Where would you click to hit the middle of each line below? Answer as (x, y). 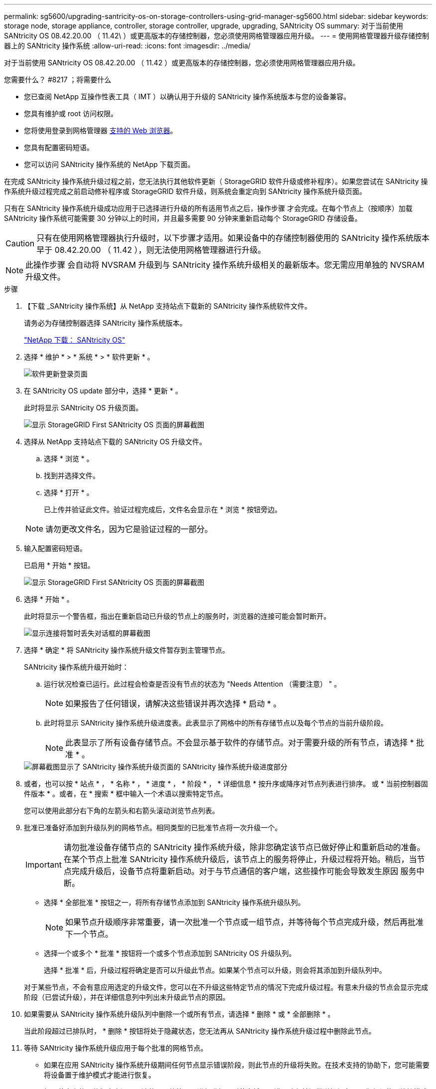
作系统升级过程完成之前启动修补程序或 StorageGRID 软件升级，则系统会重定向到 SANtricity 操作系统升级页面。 (185, 191)
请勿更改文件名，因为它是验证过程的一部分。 (129, 529)
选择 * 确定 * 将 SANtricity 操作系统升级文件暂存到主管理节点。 (127, 650)
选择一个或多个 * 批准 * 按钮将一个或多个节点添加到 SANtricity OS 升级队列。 (170, 953)
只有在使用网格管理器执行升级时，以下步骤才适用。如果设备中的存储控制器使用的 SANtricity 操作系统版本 (233, 238)
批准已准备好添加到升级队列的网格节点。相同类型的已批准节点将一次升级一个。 (153, 827)
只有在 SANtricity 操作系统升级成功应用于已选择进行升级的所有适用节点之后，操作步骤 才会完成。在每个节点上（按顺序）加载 (208, 208)
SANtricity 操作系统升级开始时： (76, 667)
